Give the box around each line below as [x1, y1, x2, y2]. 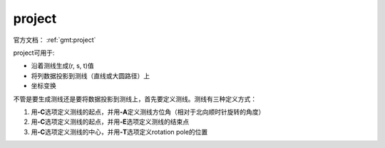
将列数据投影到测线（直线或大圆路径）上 [31, 71, 150, 80]
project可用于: [13, 48, 55, 57]
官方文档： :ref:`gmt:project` [13, 36, 96, 44]
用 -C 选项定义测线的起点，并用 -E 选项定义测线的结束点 [31, 117, 189, 126]
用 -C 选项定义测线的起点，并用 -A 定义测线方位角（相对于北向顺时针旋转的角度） [31, 107, 265, 116]
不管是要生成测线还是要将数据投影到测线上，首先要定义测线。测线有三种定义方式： [13, 95, 257, 103]
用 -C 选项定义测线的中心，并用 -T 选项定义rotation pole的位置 [31, 127, 208, 136]
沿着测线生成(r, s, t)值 [31, 61, 94, 70]
